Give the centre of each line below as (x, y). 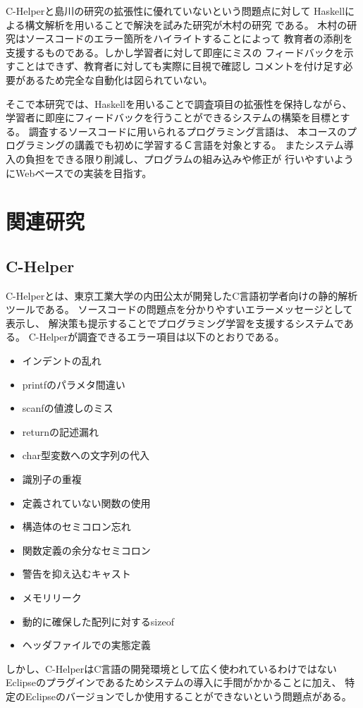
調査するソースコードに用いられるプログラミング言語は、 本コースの (187, 131)
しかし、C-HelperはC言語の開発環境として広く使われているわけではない (171, 668)
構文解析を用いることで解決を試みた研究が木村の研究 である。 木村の (186, 24)
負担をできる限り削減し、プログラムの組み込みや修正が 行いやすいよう (189, 158)
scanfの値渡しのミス (68, 408)
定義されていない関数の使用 (86, 502)
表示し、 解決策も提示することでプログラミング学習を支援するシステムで (175, 323)
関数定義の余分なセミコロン (86, 550)
